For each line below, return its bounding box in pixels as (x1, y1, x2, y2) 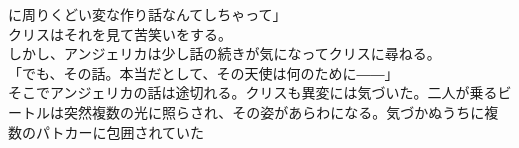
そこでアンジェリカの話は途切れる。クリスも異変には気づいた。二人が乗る (8, 82, 498, 103)
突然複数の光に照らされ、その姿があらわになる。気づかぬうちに (63, 101, 485, 122)
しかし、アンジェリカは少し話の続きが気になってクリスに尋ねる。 (8, 43, 441, 64)
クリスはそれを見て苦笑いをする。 (8, 23, 232, 44)
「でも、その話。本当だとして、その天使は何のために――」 (8, 62, 399, 83)
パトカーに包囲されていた (35, 121, 204, 142)
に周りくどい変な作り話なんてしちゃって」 (8, 4, 287, 24)
